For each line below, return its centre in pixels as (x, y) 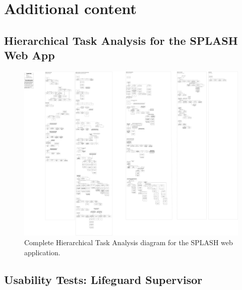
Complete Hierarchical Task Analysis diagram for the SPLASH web (129, 242)
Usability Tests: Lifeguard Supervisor (103, 279)
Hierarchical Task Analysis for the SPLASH (121, 40)
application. (42, 252)
